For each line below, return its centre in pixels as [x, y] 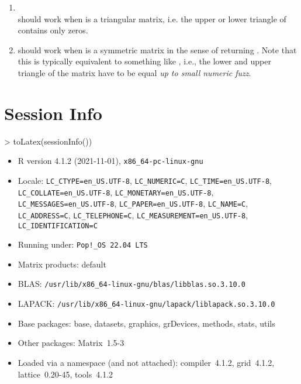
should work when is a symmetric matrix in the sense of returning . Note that [157, 49]
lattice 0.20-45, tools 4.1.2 [65, 374]
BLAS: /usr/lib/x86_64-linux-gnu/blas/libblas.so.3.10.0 [132, 284]
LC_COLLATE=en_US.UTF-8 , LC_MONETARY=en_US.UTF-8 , [116, 192]
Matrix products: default [62, 264]
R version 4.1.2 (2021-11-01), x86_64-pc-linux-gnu [110, 161]
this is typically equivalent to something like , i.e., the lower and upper [144, 61]
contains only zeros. [53, 30]
